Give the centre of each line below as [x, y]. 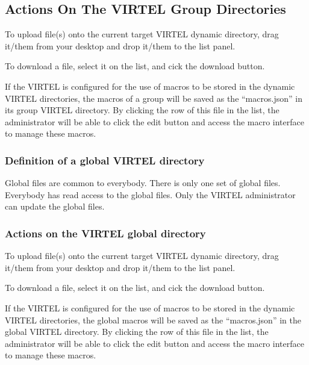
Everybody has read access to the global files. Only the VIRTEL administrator [150, 194]
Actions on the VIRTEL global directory [105, 233]
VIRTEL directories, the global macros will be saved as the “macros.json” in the [153, 320]
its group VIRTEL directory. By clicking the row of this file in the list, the [142, 110]
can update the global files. [55, 206]
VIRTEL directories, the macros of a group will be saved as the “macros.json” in [154, 98]
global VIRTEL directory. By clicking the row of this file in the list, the [137, 332]
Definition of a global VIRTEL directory [105, 160]
